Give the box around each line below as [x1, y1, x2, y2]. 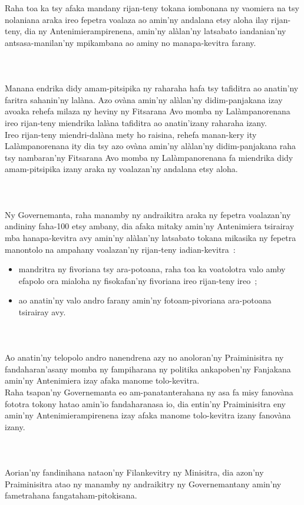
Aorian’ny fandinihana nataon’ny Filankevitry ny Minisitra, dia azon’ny [5, 466, 264, 478]
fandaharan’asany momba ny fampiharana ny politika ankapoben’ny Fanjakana [5, 362, 291, 375]
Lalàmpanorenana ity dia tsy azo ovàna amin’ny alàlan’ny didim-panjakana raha [5, 140, 296, 152]
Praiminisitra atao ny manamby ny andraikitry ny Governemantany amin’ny [5, 477, 282, 490]
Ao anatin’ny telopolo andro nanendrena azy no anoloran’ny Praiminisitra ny [5, 351, 284, 364]
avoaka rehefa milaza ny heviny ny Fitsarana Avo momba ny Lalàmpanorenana [5, 105, 290, 117]
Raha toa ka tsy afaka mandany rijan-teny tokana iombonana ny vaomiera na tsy [5, 2, 299, 14]
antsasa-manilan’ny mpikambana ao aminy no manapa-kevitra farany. [5, 36, 256, 48]
